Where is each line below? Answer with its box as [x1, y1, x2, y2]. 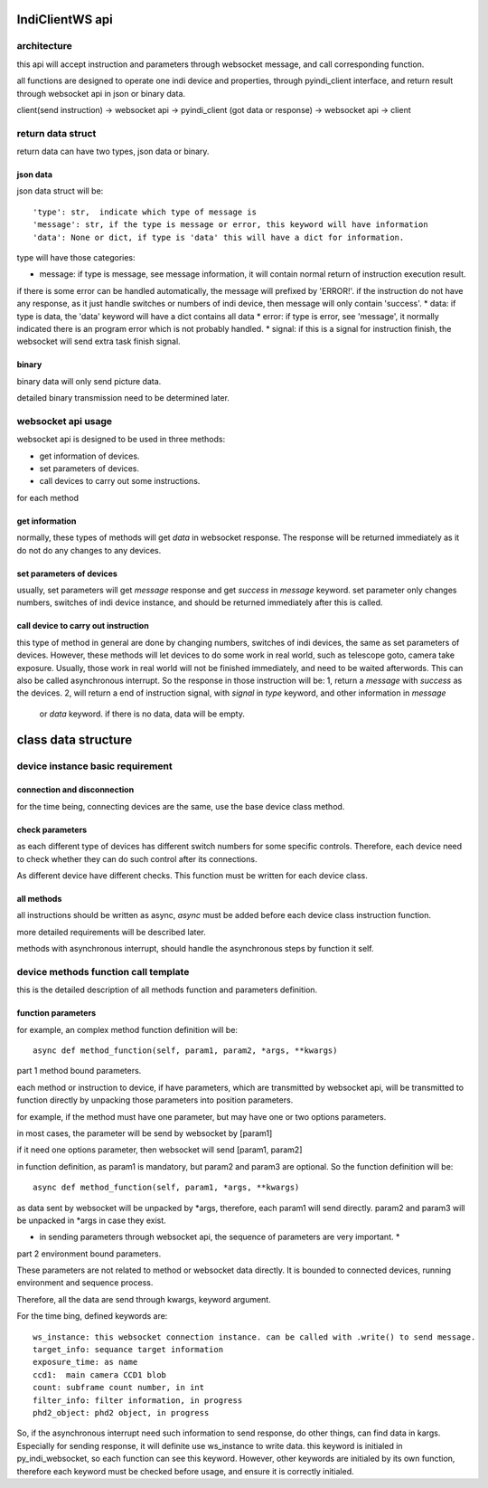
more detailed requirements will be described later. [16, 926, 207, 937]
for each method [16, 492, 79, 503]
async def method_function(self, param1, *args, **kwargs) [33, 1182, 300, 1193]
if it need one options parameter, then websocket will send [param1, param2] [16, 1144, 303, 1155]
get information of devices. [39, 450, 140, 461]
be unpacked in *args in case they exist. [16, 1215, 166, 1226]
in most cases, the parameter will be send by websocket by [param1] [16, 1127, 273, 1139]
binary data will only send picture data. [16, 375, 162, 386]
